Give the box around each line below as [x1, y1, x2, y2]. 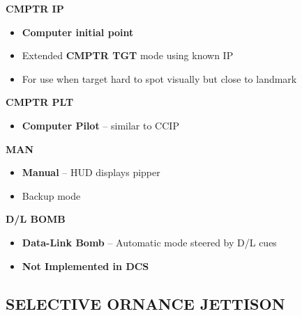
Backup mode [22, 188, 81, 203]
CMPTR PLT [6, 95, 74, 109]
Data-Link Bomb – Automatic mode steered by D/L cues [22, 235, 277, 249]
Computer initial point [22, 24, 134, 39]
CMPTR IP [6, 1, 64, 15]
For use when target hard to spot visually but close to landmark [22, 71, 297, 86]
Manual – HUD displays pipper [22, 165, 160, 180]
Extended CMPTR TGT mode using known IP [22, 48, 234, 63]
